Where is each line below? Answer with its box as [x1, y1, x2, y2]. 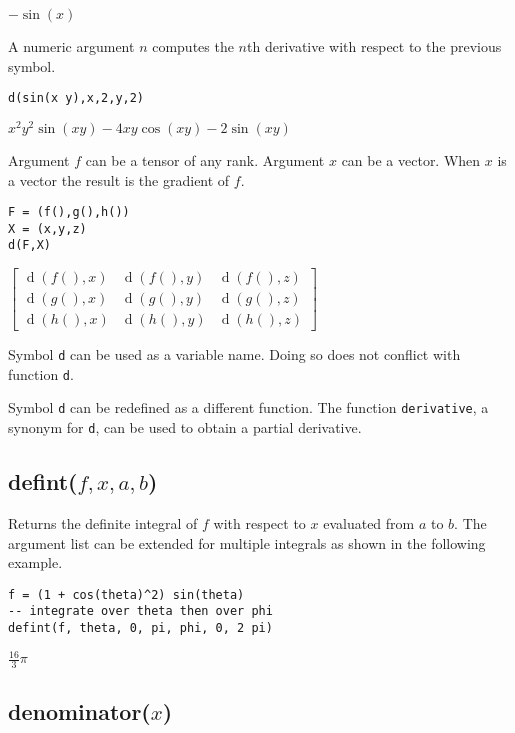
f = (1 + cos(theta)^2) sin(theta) [8, 587, 245, 602]
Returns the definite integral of [8, 513, 198, 533]
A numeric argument [8, 36, 135, 56]
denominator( [8, 696, 151, 727]
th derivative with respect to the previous [247, 36, 502, 56]
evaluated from [323, 513, 415, 533]
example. [8, 552, 63, 573]
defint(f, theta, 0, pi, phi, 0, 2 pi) [8, 621, 273, 636]
